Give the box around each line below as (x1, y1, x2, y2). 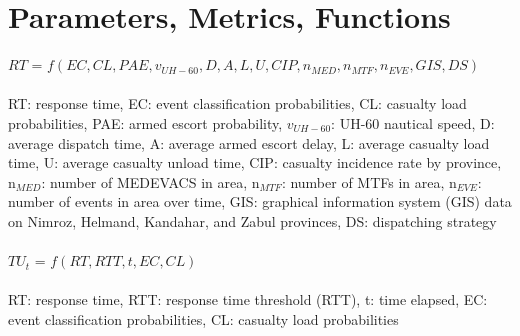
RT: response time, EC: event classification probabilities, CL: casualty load (8, 93, 467, 114)
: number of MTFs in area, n (281, 171, 457, 192)
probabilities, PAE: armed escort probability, (8, 112, 283, 133)
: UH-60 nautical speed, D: (331, 112, 495, 133)
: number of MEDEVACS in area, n (41, 171, 260, 192)
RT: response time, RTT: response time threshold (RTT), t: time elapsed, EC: (8, 289, 488, 310)
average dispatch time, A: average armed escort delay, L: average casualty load (8, 132, 490, 153)
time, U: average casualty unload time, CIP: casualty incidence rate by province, (8, 152, 502, 173)
